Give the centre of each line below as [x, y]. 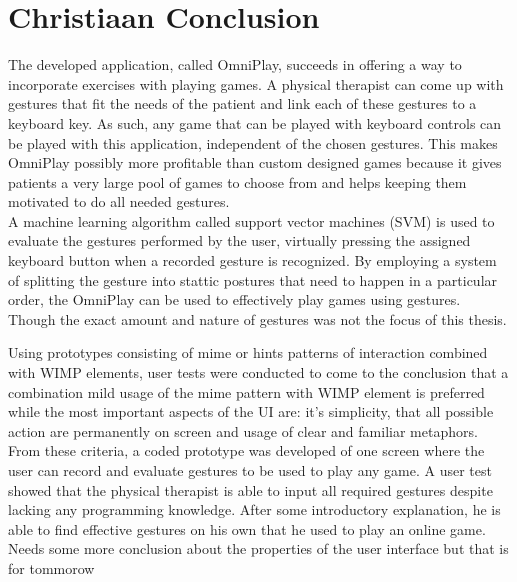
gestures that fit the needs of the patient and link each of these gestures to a [242, 103]
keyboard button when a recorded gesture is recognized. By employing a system [252, 260]
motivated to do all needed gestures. [119, 201]
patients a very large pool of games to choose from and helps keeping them [237, 181]
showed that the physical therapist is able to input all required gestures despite [250, 489]
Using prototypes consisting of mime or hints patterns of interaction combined [248, 352]
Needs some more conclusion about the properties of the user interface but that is [258, 548]
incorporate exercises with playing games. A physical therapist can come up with [256, 83]
